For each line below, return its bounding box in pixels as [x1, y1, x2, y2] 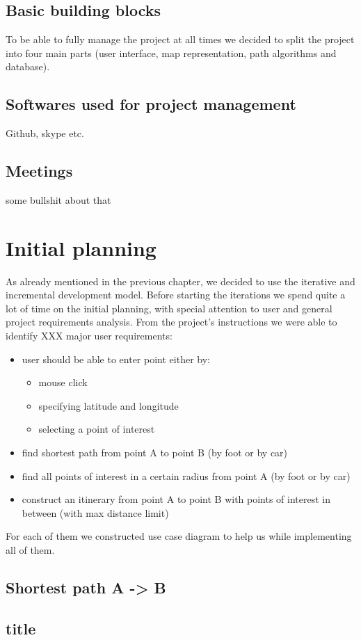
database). [6, 59, 50, 74]
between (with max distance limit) [22, 505, 169, 520]
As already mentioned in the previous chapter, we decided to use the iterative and [6, 273, 355, 288]
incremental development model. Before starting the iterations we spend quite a [6, 287, 346, 302]
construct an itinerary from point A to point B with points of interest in [22, 492, 331, 506]
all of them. [6, 543, 55, 557]
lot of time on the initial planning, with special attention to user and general [6, 301, 332, 315]
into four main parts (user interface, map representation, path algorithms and [6, 45, 337, 60]
